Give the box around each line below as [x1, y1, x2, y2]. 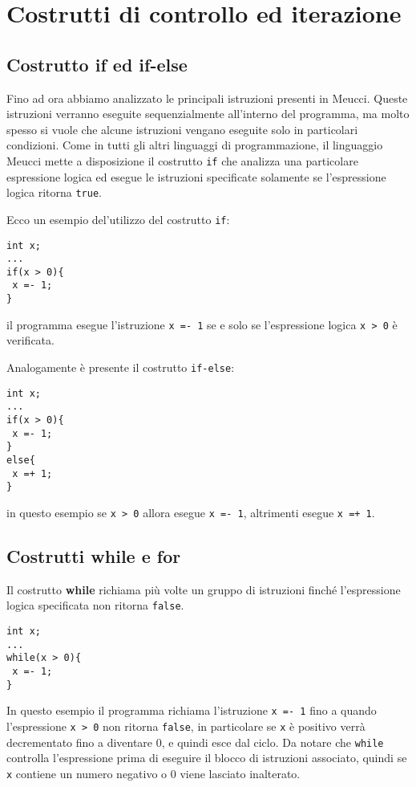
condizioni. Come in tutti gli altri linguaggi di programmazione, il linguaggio [6, 137, 383, 153]
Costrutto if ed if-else [6, 51, 188, 76]
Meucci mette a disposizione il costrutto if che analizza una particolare [6, 152, 358, 169]
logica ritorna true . [6, 184, 102, 201]
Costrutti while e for [6, 544, 181, 568]
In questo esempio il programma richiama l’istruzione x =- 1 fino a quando [6, 702, 377, 719]
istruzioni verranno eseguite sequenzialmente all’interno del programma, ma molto [6, 105, 410, 122]
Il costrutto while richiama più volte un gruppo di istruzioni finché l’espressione [6, 581, 401, 597]
